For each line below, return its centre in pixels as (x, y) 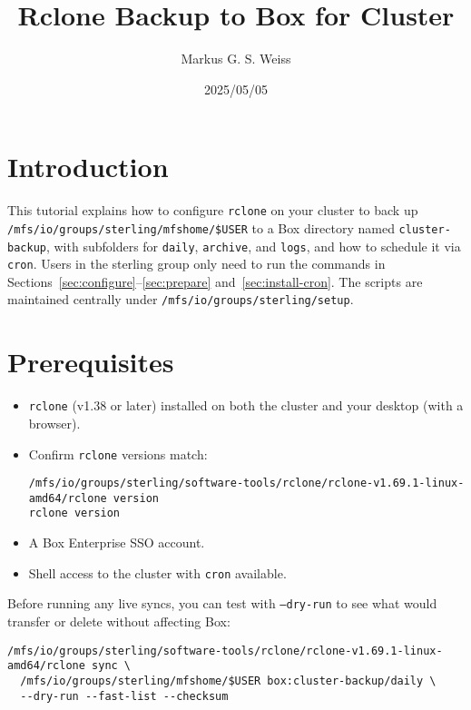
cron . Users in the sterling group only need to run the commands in (196, 264)
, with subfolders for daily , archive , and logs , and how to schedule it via (253, 246)
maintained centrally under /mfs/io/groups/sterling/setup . (181, 299)
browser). (54, 423)
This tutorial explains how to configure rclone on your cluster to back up (213, 210)
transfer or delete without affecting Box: (119, 621)
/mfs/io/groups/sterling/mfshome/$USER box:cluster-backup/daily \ (228, 680)
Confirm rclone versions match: (118, 454)
